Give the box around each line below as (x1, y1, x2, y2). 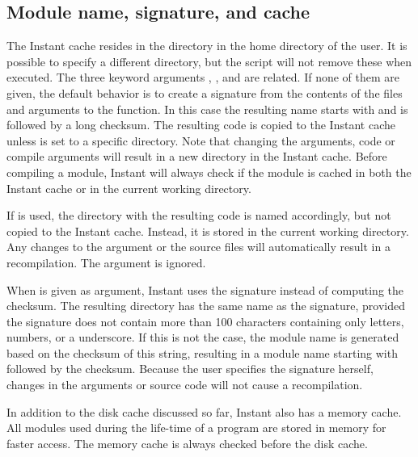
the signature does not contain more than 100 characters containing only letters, (6, 312, 404, 329)
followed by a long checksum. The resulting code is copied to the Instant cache (6, 116, 395, 133)
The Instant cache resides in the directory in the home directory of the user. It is (6, 37, 407, 54)
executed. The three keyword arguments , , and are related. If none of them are (6, 69, 399, 86)
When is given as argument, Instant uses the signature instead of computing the (6, 281, 403, 298)
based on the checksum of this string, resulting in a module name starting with (6, 344, 398, 361)
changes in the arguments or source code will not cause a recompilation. (6, 376, 363, 393)
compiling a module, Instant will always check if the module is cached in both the (6, 163, 412, 180)
